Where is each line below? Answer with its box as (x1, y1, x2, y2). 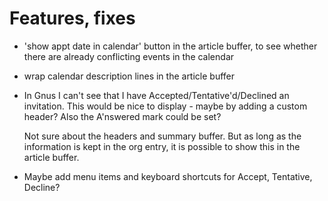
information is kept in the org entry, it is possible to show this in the (23, 140, 301, 152)
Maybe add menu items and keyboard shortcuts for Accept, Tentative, (23, 170, 313, 182)
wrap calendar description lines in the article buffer (23, 70, 236, 82)
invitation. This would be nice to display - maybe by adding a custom (23, 100, 308, 112)
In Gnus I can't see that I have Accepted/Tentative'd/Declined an (23, 89, 290, 101)
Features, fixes (9, 7, 136, 30)
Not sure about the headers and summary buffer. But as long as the (23, 130, 302, 142)
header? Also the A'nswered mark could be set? (23, 110, 222, 122)
